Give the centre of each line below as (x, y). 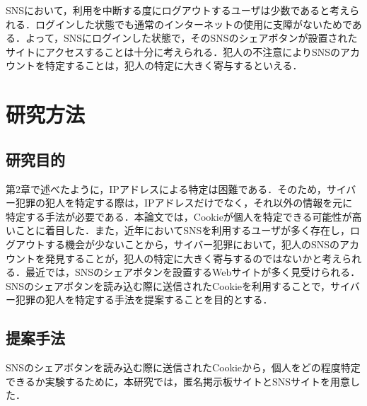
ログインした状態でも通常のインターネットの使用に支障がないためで (193, 24)
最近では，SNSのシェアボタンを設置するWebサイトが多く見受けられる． (193, 272)
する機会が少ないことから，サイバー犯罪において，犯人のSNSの (192, 244)
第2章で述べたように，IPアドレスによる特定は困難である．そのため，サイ (176, 188)
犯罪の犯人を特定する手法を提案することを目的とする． (144, 300)
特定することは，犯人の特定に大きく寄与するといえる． (174, 65)
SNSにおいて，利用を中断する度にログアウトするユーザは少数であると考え (178, 10)
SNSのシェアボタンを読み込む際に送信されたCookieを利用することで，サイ (178, 285)
